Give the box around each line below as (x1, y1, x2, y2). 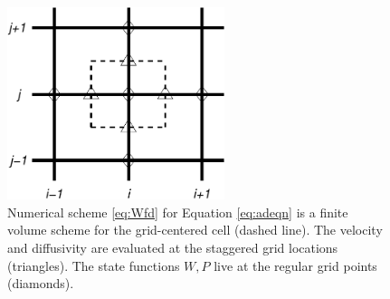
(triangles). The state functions (7, 256, 180, 275)
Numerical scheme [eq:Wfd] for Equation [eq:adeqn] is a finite (7, 202, 348, 221)
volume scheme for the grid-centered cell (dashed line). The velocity (7, 220, 383, 239)
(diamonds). (7, 274, 74, 293)
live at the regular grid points (214, 256, 377, 275)
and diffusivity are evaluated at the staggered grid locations (7, 238, 338, 257)
